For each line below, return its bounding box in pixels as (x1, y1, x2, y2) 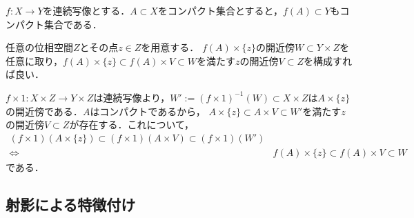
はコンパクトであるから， (90, 103, 206, 118)
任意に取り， (6, 53, 63, 68)
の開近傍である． (6, 103, 83, 118)
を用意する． (141, 40, 199, 54)
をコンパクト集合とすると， (157, 3, 283, 17)
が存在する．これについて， (69, 117, 194, 132)
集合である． (43, 17, 102, 31)
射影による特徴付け (6, 193, 136, 215)
